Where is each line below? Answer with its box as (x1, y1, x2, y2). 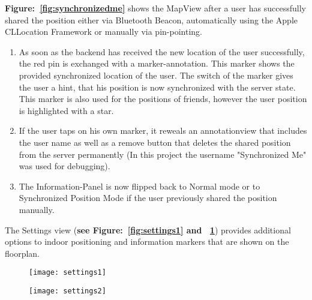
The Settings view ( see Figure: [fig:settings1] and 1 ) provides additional (5, 223, 291, 236)
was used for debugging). (19, 160, 110, 172)
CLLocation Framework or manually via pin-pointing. (5, 25, 202, 38)
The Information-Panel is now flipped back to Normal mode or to (19, 179, 260, 192)
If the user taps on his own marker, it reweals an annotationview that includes (19, 124, 307, 137)
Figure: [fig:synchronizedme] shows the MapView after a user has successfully (5, 2, 306, 14)
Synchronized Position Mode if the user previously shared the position (19, 191, 277, 204)
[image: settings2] (29, 286, 106, 295)
